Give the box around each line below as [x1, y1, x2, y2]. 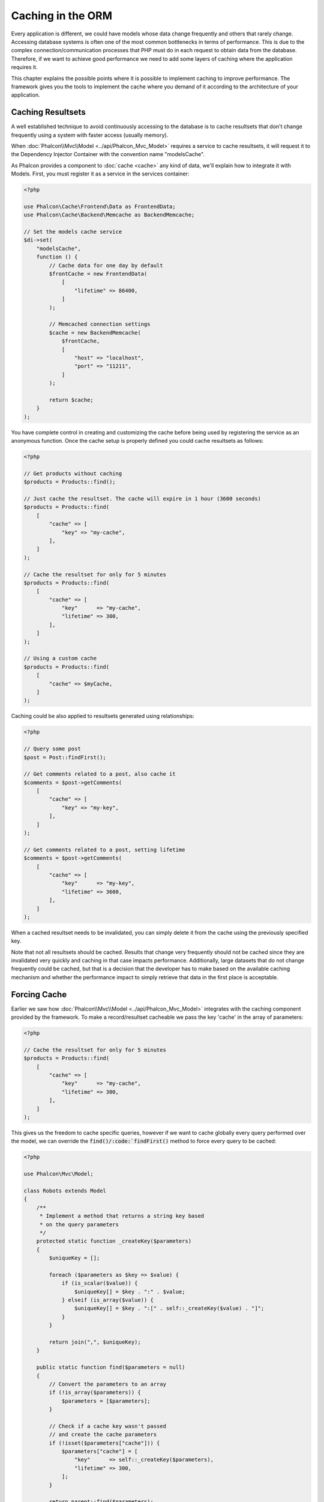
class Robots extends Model [23, 1187, 106, 1194]
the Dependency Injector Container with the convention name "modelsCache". [11, 151, 205, 158]
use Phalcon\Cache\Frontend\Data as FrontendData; [23, 203, 176, 210]
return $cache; [49, 397, 94, 403]
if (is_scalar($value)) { [61, 1280, 138, 1287]
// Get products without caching [23, 470, 122, 477]
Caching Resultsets [11, 107, 86, 117]
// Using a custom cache [23, 655, 97, 662]
